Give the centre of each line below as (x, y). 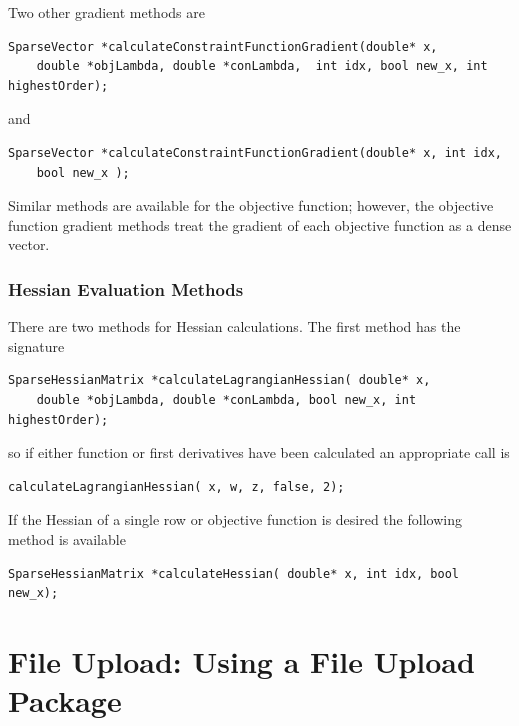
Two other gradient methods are (106, 12)
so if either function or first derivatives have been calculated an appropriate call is (259, 452)
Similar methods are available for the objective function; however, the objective (251, 205)
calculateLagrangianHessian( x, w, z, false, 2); (176, 486)
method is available (67, 538)
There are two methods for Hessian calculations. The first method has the (234, 326)
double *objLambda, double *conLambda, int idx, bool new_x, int (262, 66)
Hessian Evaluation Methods (126, 288)
